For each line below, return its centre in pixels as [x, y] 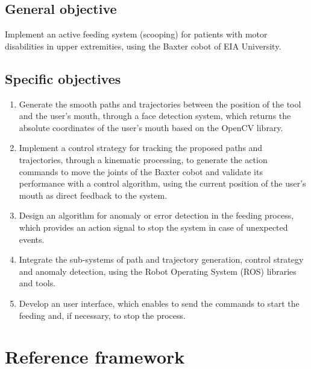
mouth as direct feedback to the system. [93, 195]
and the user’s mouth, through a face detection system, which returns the [155, 116]
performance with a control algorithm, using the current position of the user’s [162, 183]
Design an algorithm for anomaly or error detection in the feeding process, [156, 215]
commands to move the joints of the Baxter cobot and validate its [141, 171]
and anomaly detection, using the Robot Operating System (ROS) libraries [158, 271]
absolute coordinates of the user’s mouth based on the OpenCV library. [151, 127]
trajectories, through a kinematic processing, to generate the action [143, 159]
